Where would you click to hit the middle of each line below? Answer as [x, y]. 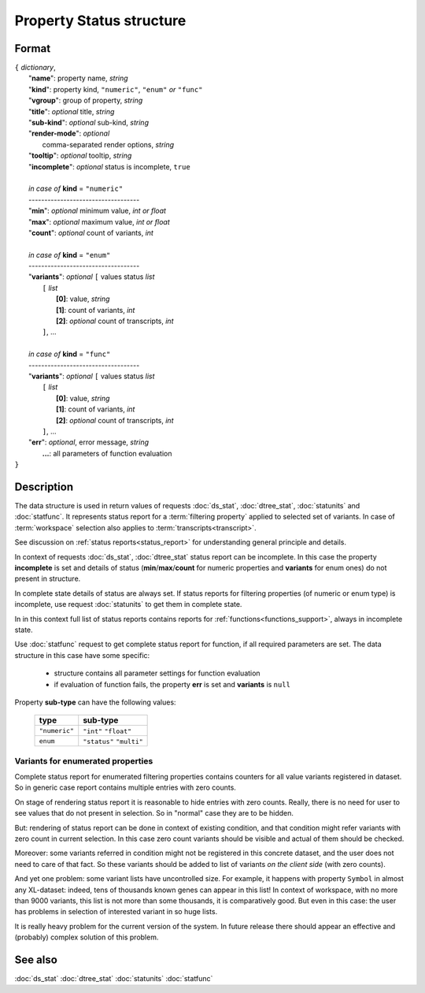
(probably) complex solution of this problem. [87, 937]
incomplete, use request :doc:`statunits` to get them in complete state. [128, 604]
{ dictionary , [35, 68]
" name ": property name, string [79, 78]
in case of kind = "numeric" [76, 188]
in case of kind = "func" [70, 354]
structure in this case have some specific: [82, 655]
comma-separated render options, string [108, 144]
